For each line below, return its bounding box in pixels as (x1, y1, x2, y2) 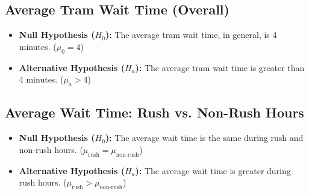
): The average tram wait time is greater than (135, 61, 305, 74)
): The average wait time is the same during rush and (105, 131, 304, 144)
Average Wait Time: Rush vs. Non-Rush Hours (5, 103, 304, 122)
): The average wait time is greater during (135, 164, 291, 177)
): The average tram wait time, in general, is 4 (105, 28, 277, 41)
